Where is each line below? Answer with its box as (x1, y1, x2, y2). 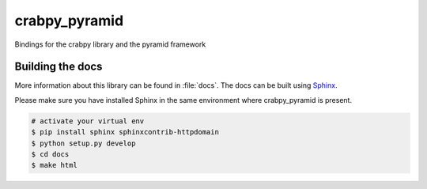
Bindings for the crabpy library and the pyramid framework (14, 40, 206, 49)
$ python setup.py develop (31, 138, 136, 148)
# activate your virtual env (31, 116, 145, 126)
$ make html (31, 161, 78, 170)
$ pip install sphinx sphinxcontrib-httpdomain (31, 127, 219, 137)
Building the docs (14, 60, 103, 74)
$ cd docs (31, 150, 70, 158)
